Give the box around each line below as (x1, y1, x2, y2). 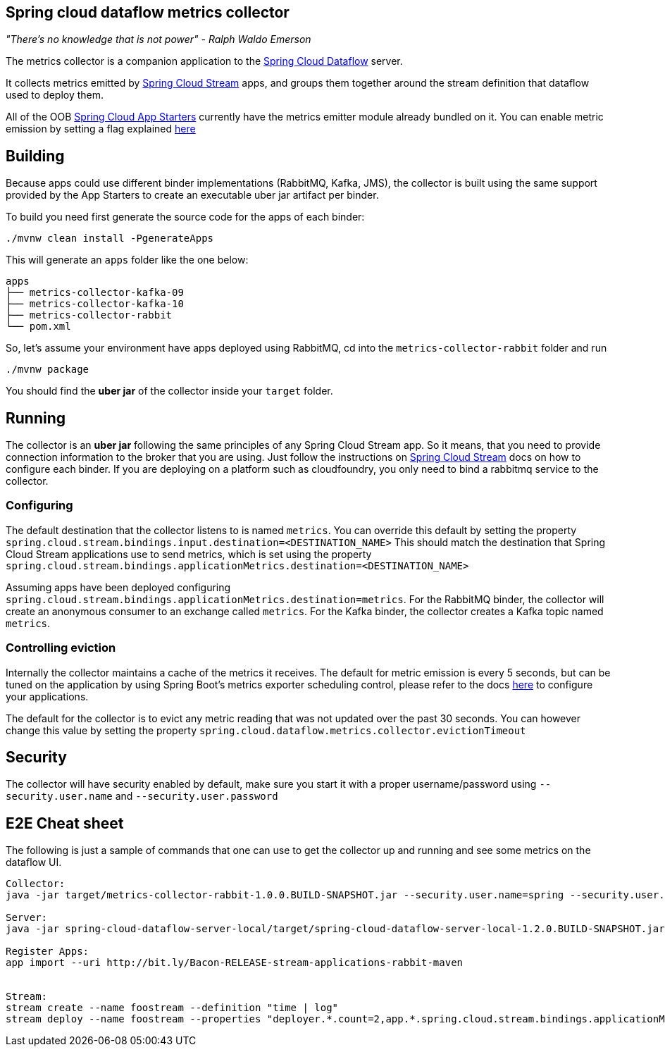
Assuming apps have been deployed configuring (6, 581, 231, 593)
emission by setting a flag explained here (6, 123, 196, 135)
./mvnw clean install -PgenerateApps (6, 233, 214, 245)
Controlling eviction (6, 641, 116, 655)
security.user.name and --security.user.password (6, 790, 278, 803)
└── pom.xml (6, 321, 71, 333)
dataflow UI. (6, 856, 62, 869)
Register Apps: (6, 946, 89, 958)
